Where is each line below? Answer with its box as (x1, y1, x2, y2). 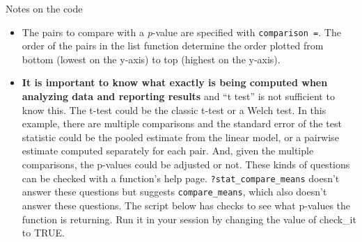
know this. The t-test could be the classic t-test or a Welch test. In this (22, 102, 326, 117)
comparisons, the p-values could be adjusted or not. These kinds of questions (22, 157, 350, 171)
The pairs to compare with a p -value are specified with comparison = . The (22, 24, 341, 39)
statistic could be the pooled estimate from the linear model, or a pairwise (22, 129, 339, 144)
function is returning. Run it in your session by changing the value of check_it (22, 211, 356, 226)
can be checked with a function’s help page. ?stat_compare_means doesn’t (22, 170, 340, 185)
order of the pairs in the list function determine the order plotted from (22, 38, 324, 53)
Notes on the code (6, 1, 83, 15)
